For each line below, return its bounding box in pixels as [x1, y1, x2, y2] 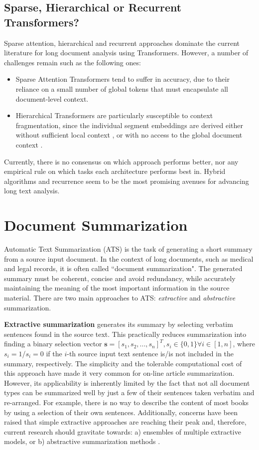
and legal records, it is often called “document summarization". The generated [4, 263, 243, 274]
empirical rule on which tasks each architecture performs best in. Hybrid [4, 166, 226, 176]
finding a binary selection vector [4, 338, 102, 349]
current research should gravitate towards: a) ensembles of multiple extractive [4, 426, 241, 437]
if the [46, 348, 62, 358]
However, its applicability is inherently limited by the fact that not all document [4, 377, 250, 388]
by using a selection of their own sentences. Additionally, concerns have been [4, 407, 238, 417]
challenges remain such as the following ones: [4, 57, 141, 67]
